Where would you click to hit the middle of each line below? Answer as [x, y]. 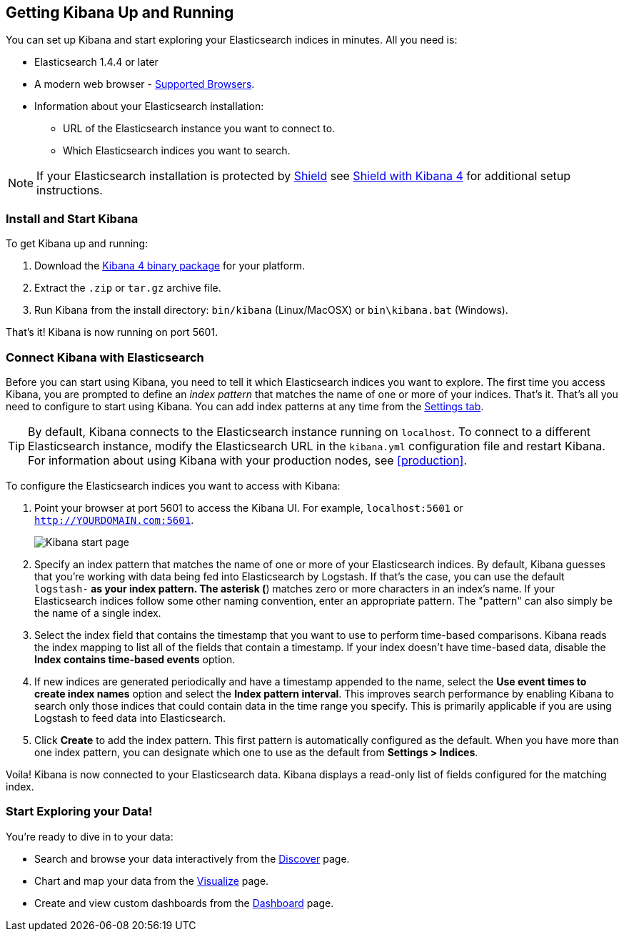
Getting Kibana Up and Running [120, 13]
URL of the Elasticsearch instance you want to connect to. [199, 129]
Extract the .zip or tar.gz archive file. [128, 288]
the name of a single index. [98, 613]
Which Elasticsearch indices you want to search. [177, 151]
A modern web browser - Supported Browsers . [145, 84]
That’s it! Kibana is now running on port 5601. [112, 332]
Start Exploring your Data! [79, 812]
